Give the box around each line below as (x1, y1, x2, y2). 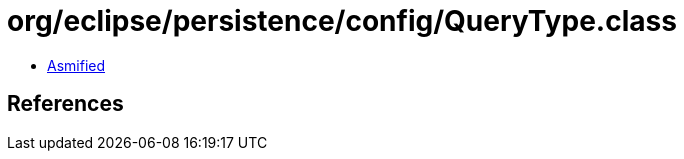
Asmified (47, 56, 106, 74)
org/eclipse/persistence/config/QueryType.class (7, 4, 677, 38)
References (7, 91, 124, 117)
